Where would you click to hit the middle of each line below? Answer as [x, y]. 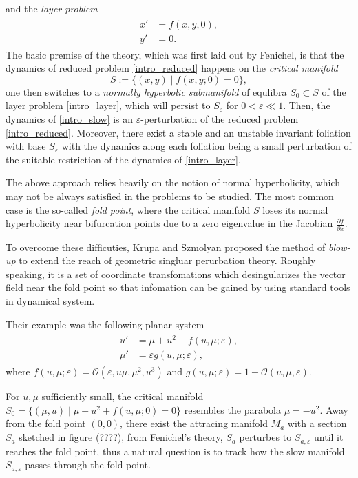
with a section [317, 423]
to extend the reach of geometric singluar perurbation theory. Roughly [167, 260]
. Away [334, 409]
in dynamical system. [50, 300]
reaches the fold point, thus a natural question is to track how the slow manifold [175, 451]
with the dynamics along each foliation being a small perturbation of [207, 146]
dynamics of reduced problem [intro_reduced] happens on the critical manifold [172, 68]
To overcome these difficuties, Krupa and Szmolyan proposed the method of [166, 247]
